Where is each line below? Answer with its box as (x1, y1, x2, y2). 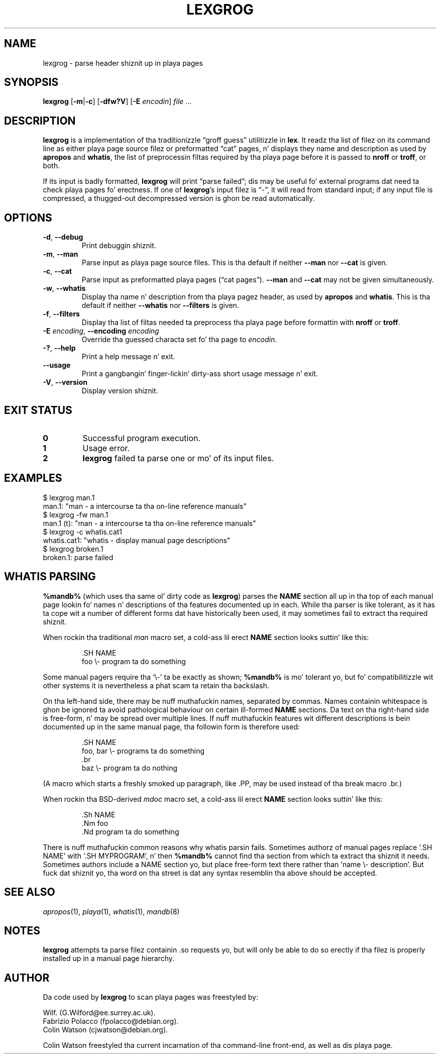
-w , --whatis (43, 284, 86, 293)
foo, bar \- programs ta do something (81, 746, 205, 755)
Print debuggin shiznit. (81, 241, 156, 250)
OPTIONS (4, 211, 52, 224)
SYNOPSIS (4, 76, 59, 89)
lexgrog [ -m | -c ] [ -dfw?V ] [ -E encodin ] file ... (43, 97, 192, 106)
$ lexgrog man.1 (43, 493, 95, 502)
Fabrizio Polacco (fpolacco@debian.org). (43, 1017, 179, 1026)
